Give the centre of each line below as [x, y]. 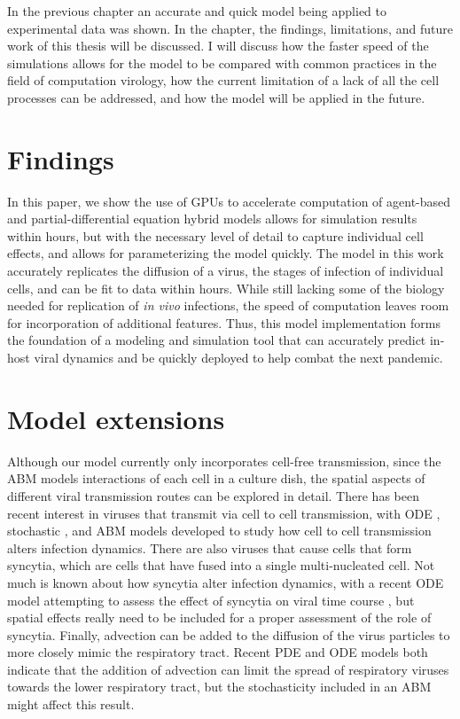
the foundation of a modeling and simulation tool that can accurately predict [217, 340]
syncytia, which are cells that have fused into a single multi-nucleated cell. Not [221, 565]
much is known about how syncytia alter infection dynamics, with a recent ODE [226, 582]
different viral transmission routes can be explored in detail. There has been [213, 495]
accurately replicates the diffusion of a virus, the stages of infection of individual [226, 271]
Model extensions [116, 418]
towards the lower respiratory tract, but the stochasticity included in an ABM [219, 687]
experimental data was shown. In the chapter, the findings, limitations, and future [230, 28]
